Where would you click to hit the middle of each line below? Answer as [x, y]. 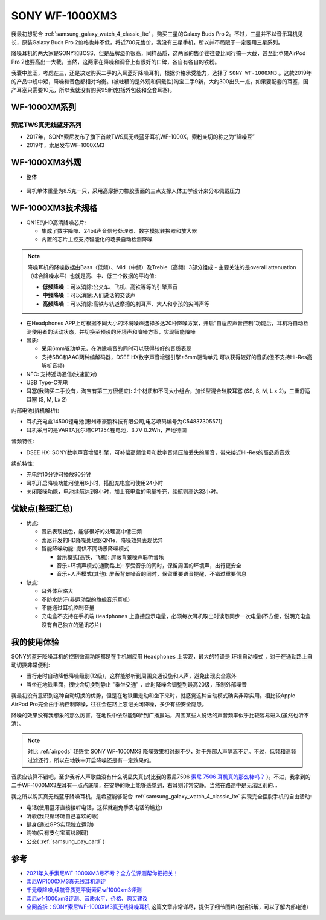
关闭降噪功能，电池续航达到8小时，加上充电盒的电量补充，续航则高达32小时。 [124, 491]
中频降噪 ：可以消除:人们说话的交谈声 [89, 295]
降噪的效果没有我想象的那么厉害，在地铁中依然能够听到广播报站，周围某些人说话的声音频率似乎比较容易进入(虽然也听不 [160, 715]
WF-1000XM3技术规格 [54, 208]
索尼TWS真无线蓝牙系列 [46, 125]
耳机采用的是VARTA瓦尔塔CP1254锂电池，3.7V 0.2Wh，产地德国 [107, 430]
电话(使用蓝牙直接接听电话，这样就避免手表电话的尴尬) [94, 807]
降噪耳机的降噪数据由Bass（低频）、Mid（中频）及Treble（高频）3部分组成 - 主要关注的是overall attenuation [162, 267]
